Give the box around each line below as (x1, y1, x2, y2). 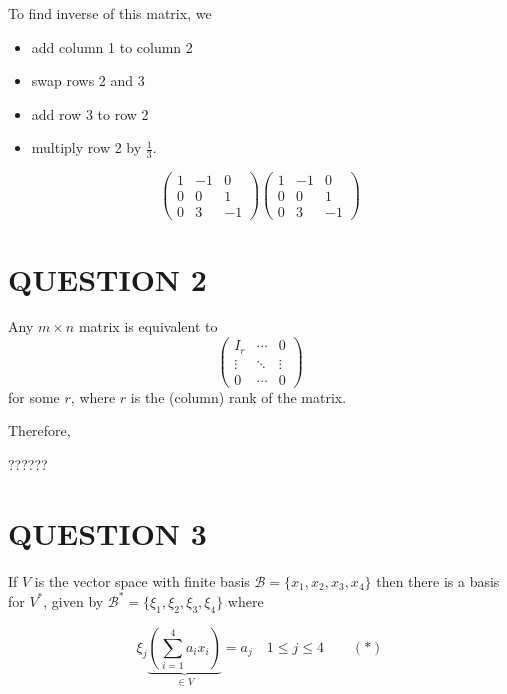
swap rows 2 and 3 (31, 70, 145, 91)
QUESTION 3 (8, 512, 207, 553)
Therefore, (8, 420, 71, 441)
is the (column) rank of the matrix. (130, 386, 347, 407)
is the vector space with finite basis (34, 570, 250, 591)
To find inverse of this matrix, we (8, 3, 212, 23)
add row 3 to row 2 (31, 103, 149, 124)
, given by (43, 590, 104, 611)
